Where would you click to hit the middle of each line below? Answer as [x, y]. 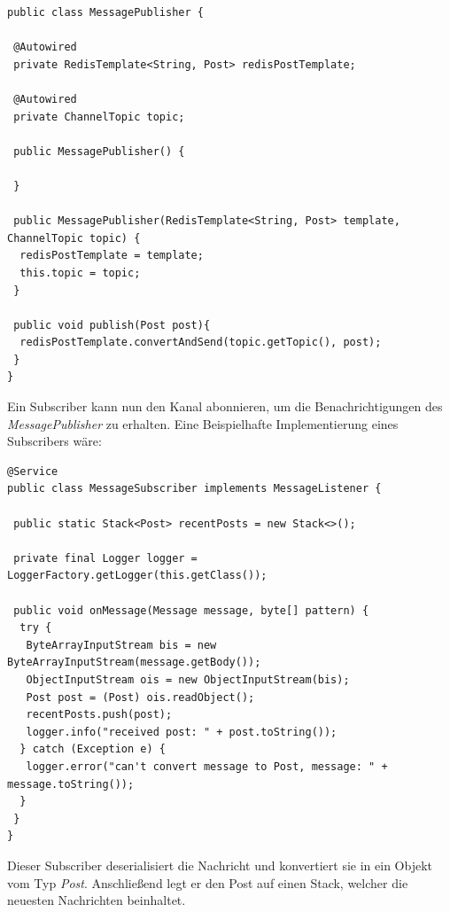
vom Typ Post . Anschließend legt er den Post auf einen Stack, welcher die [208, 882]
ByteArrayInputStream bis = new [121, 645]
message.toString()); [71, 784]
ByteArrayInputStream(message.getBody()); [134, 663]
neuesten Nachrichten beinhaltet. [97, 900]
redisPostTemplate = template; [112, 256]
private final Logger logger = [105, 558]
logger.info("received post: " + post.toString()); [182, 732]
